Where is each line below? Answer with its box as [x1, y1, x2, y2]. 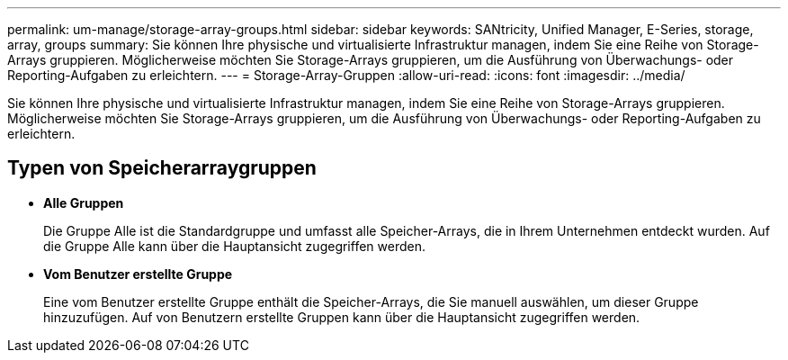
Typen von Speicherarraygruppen [7, 157, 317, 180]
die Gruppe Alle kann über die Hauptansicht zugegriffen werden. [43, 238, 425, 254]
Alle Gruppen [43, 194, 124, 211]
